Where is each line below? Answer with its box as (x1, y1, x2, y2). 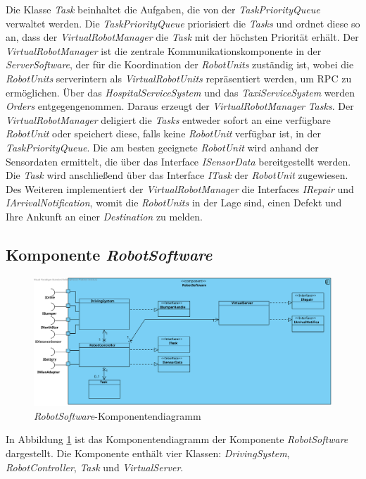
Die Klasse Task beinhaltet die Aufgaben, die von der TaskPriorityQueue (6, 2, 320, 16)
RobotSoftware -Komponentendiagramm (34, 408, 201, 423)
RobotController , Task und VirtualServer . (6, 459, 184, 474)
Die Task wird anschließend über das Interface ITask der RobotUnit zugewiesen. (6, 168, 348, 182)
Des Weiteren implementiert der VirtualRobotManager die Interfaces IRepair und (6, 181, 354, 196)
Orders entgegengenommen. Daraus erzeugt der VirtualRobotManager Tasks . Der (6, 99, 354, 113)
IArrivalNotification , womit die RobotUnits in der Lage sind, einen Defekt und (6, 195, 342, 210)
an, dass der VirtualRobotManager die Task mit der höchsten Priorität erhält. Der (6, 30, 359, 44)
